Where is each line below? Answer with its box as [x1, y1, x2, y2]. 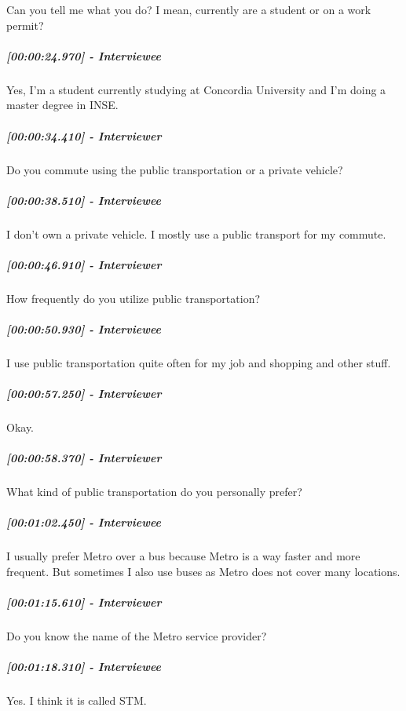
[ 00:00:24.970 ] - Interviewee [6, 47, 162, 64]
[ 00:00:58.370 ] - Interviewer [6, 450, 162, 466]
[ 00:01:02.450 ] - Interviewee [6, 514, 162, 531]
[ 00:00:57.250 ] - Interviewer [6, 385, 162, 402]
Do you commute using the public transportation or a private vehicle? [6, 161, 343, 177]
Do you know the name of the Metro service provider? [6, 628, 267, 644]
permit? [6, 16, 44, 33]
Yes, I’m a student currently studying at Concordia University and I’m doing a [6, 81, 386, 97]
